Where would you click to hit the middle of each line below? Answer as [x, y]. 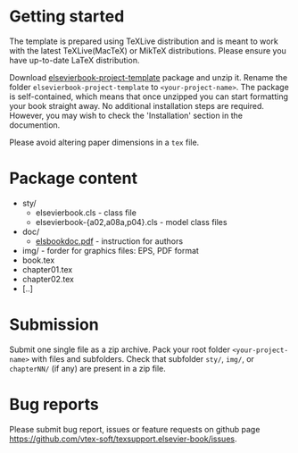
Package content [74, 178]
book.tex [38, 260]
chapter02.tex [48, 279]
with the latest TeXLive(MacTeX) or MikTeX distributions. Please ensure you [148, 50]
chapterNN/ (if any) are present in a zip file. [88, 368]
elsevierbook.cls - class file [86, 213]
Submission [54, 325]
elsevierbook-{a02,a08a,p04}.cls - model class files [131, 222]
